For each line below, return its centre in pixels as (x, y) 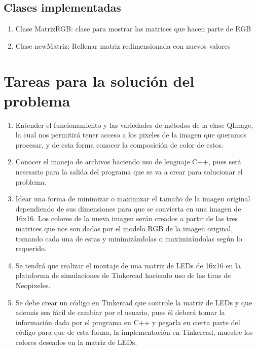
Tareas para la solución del (99, 80)
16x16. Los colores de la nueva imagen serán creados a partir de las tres (127, 218)
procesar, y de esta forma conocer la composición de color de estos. (119, 144)
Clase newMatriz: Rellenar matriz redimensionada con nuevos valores (123, 45)
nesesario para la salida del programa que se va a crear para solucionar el (129, 172)
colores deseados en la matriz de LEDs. (76, 342)
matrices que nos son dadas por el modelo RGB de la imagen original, (124, 229)
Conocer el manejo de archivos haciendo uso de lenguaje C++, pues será (128, 162)
